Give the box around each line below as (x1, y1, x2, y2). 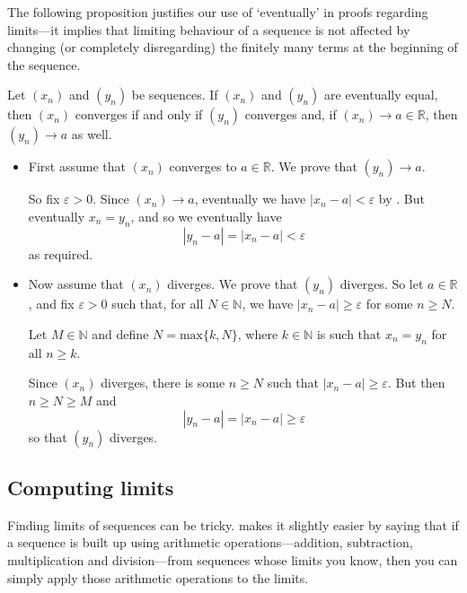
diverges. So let (339, 275, 424, 293)
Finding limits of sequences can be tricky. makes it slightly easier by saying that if (7, 515, 459, 534)
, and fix (28, 294, 75, 313)
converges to (169, 157, 237, 176)
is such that (316, 324, 382, 343)
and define (92, 324, 149, 343)
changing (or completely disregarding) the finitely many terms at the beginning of (7, 38, 458, 57)
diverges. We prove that (167, 275, 298, 293)
